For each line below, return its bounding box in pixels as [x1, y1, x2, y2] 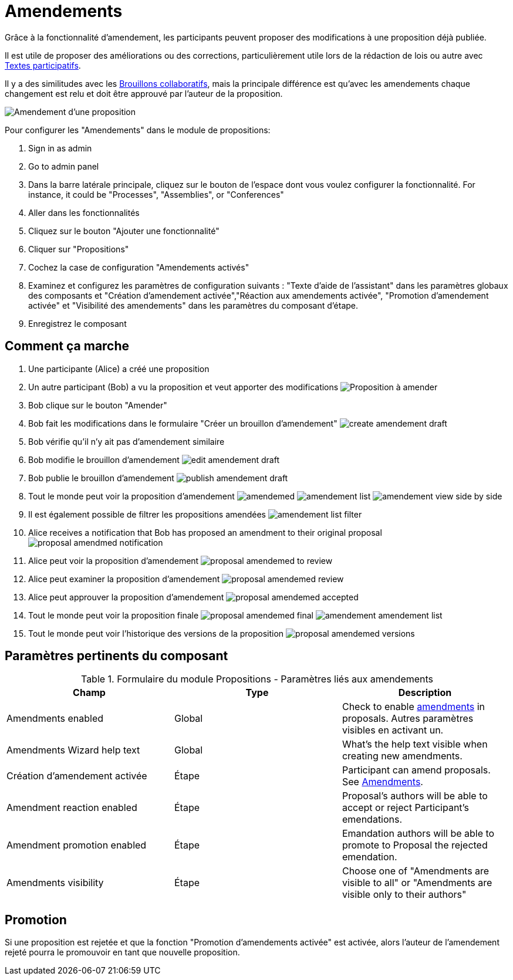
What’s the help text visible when [342, 738, 488, 751]
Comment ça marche [5, 339, 130, 354]
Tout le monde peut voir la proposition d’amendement [28, 491, 235, 501]
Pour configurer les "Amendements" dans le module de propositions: [5, 124, 271, 135]
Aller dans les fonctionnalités [28, 207, 140, 218]
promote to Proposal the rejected [342, 839, 488, 851]
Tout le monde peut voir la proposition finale [28, 610, 199, 620]
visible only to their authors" [342, 888, 467, 901]
